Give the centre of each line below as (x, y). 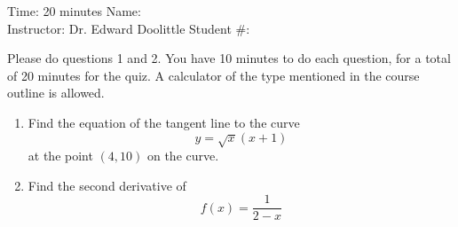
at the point (60, 155)
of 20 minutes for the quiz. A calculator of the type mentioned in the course (213, 75)
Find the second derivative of (107, 185)
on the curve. (183, 155)
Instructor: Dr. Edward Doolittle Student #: (129, 28)
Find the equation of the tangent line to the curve (164, 122)
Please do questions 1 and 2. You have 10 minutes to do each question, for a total (229, 58)
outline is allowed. (56, 93)
